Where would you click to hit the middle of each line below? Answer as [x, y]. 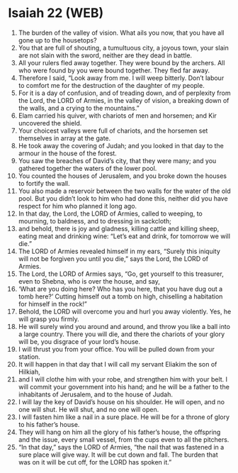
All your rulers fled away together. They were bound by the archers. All [121, 62]
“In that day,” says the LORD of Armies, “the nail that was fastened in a [121, 447]
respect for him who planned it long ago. [78, 206]
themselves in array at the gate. [64, 138]
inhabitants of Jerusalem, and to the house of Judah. [95, 394]
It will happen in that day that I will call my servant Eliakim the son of [118, 364]
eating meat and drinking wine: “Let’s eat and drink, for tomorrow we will [124, 236]
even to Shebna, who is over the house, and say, [89, 281]
